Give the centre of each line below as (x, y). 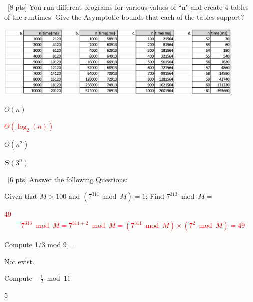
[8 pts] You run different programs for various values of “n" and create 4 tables (128, 7)
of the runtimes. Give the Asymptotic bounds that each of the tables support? (124, 16)
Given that (21, 196)
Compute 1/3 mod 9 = (39, 245)
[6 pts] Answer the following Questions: (67, 179)
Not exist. (19, 261)
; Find (155, 196)
